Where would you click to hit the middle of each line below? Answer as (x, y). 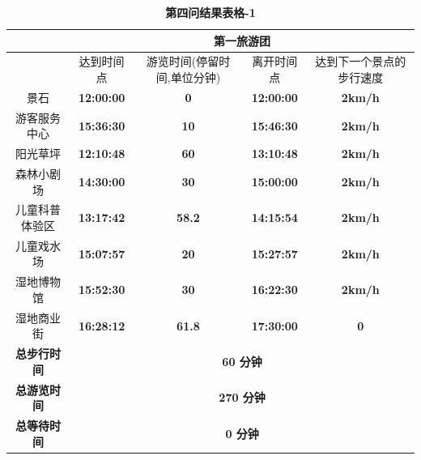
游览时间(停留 (183, 61)
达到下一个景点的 (361, 61)
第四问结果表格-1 (210, 12)
